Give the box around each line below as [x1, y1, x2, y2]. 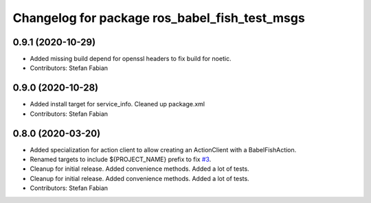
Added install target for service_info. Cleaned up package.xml [30, 100, 205, 108]
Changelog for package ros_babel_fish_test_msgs [12, 10, 305, 25]
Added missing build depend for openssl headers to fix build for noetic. [30, 55, 232, 63]
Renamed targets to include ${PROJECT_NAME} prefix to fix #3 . [30, 155, 212, 164]
